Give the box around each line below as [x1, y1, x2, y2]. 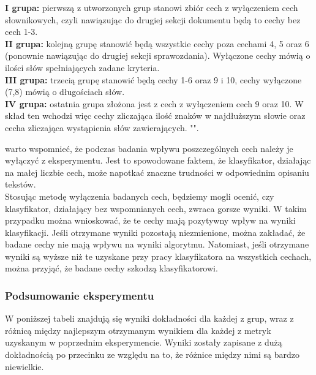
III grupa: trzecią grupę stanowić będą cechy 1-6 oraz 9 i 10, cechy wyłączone [5, 73, 302, 86]
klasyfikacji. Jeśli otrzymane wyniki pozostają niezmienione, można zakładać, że [5, 225, 306, 238]
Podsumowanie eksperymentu [5, 287, 154, 303]
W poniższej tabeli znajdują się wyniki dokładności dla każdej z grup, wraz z [5, 312, 294, 325]
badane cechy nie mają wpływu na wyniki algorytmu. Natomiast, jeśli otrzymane [5, 238, 309, 251]
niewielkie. [5, 360, 44, 373]
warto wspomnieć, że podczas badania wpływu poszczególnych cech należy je [5, 142, 293, 154]
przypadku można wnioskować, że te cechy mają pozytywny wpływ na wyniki [5, 214, 296, 227]
